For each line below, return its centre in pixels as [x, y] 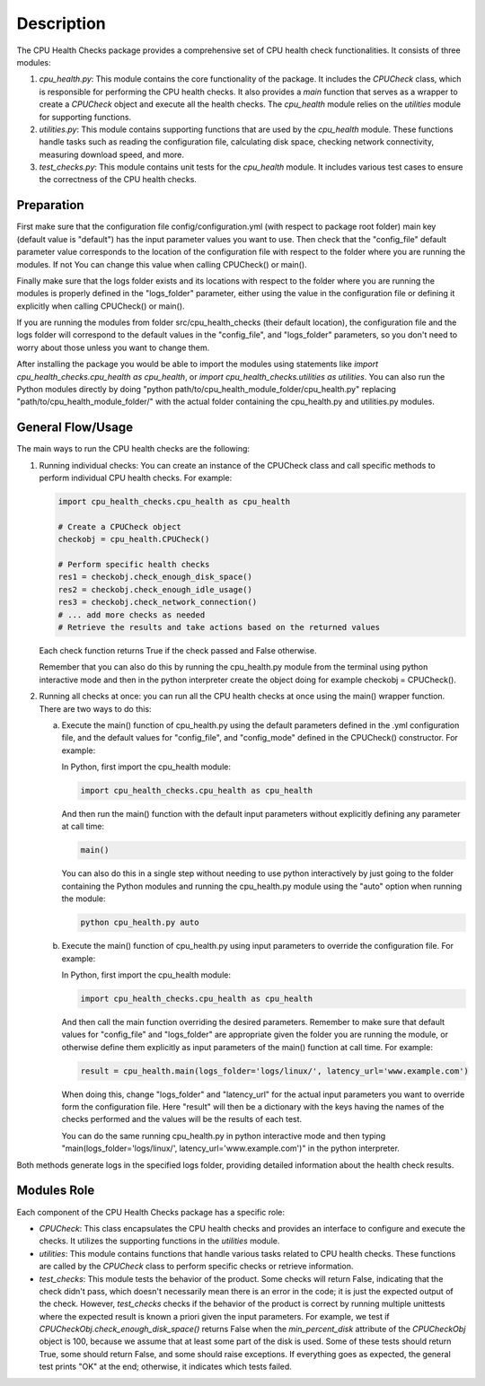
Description [62, 23]
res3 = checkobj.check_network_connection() [158, 602]
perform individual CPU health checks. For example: [136, 478]
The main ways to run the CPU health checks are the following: [133, 449]
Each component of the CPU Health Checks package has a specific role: [151, 1212]
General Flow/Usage [75, 428]
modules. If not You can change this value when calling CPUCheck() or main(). [162, 264]
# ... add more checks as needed [132, 614]
